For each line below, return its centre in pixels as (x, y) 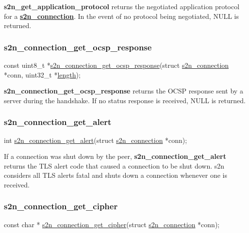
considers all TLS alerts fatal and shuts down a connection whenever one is (116, 175)
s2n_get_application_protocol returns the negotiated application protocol (122, 6)
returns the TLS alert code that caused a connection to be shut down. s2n (114, 165)
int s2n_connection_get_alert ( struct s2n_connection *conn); (96, 140)
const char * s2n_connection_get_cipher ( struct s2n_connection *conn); (112, 224)
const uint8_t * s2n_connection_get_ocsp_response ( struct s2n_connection (116, 65)
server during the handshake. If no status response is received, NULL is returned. (125, 100)
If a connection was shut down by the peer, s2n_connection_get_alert (115, 156)
